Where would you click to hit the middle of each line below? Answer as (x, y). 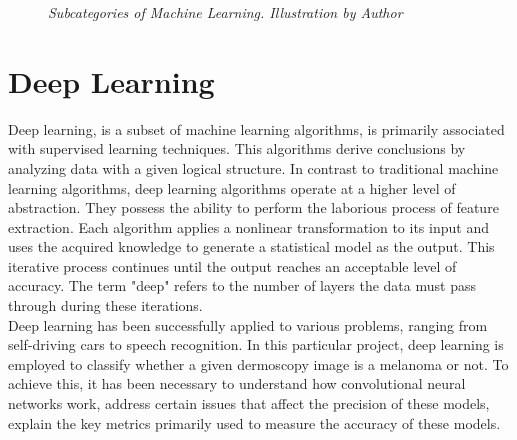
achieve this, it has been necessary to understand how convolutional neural (237, 383)
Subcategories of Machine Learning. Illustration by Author (225, 12)
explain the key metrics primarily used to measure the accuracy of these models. (254, 422)
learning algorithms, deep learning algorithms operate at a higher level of (232, 187)
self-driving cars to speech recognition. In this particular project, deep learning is (256, 344)
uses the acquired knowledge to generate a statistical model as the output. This (251, 246)
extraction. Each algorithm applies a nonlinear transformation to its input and (248, 226)
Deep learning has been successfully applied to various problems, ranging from (248, 324)
